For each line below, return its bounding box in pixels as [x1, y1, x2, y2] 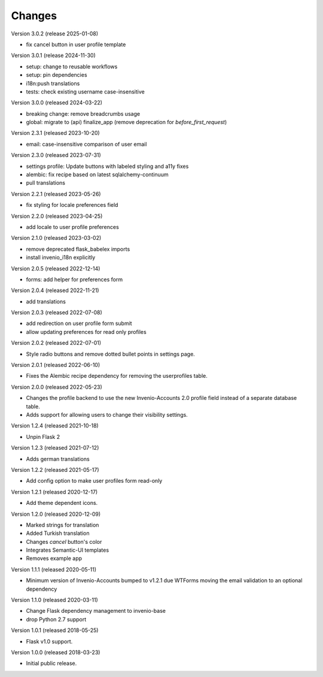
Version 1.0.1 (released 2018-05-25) [11, 627, 99, 634]
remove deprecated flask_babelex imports [26, 245, 130, 252]
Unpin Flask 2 [26, 433, 60, 440]
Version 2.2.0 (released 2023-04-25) [11, 212, 103, 219]
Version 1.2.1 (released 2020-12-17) [11, 488, 98, 495]
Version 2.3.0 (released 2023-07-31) [11, 152, 101, 159]
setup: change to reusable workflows [26, 63, 118, 70]
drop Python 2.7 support [26, 615, 87, 623]
